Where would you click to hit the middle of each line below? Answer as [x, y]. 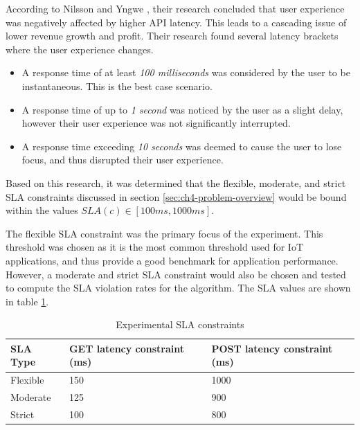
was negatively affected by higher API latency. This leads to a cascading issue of [176, 22]
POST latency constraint [272, 348]
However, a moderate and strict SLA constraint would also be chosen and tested [176, 274]
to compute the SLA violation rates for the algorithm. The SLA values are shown [178, 288]
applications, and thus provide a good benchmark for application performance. [172, 260]
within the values [42, 210]
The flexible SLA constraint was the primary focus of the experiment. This [164, 233]
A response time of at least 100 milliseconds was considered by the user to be [186, 72]
